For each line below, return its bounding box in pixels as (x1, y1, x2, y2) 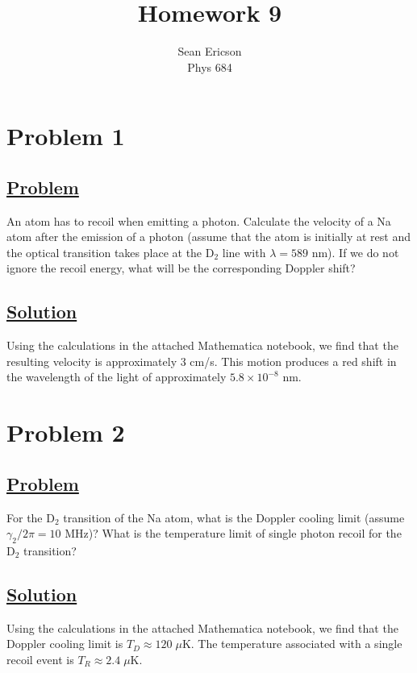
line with (222, 243, 266, 260)
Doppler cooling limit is (6, 635, 123, 652)
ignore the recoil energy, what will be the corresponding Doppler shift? (6, 260, 356, 276)
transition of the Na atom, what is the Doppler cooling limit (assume (63, 509, 405, 526)
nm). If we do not (311, 243, 399, 260)
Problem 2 (6, 416, 125, 449)
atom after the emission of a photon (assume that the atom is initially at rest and (6, 228, 411, 245)
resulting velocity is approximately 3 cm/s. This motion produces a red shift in (6, 352, 397, 369)
